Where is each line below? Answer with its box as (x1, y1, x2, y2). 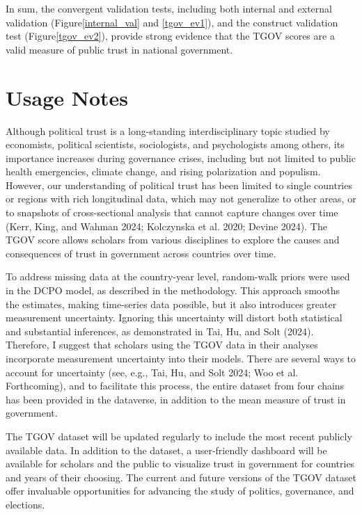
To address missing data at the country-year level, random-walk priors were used (6, 269, 350, 284)
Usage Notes (6, 83, 129, 111)
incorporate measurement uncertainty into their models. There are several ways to (6, 351, 356, 365)
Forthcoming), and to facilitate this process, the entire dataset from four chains (6, 378, 345, 393)
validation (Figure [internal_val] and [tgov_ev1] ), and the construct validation (6, 15, 338, 29)
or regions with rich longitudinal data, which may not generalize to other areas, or (6, 191, 356, 206)
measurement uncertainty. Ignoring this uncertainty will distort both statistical (6, 310, 343, 325)
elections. (6, 497, 45, 511)
